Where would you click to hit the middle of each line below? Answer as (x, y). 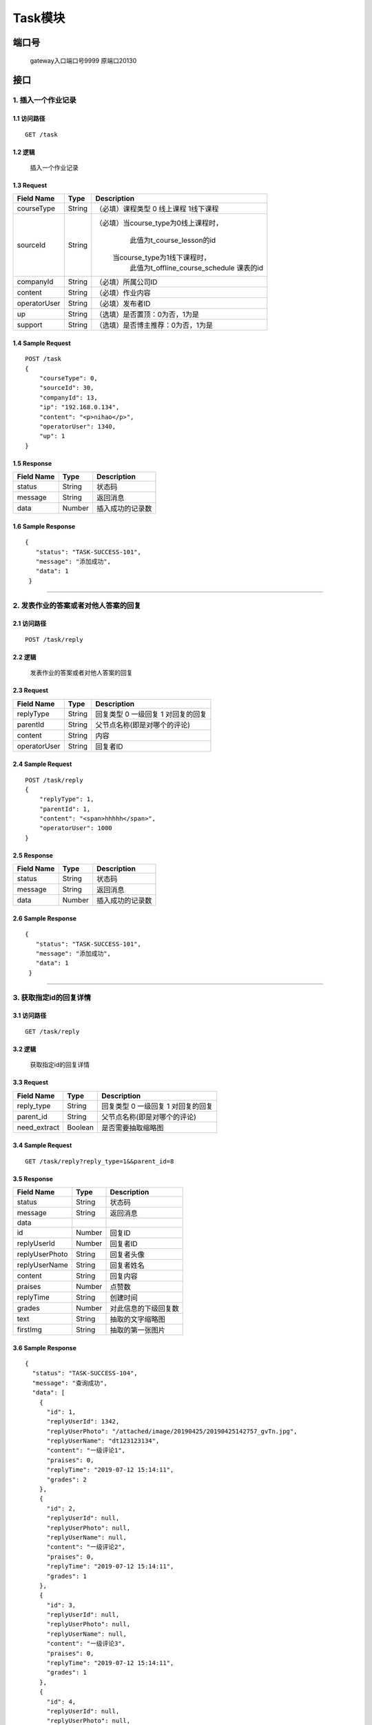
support (30, 325)
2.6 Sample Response (45, 918)
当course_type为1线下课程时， (162, 257)
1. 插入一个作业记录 (44, 100)
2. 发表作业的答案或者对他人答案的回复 (77, 605)
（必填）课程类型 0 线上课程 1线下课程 (157, 209)
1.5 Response (32, 463)
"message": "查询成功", (70, 1383)
